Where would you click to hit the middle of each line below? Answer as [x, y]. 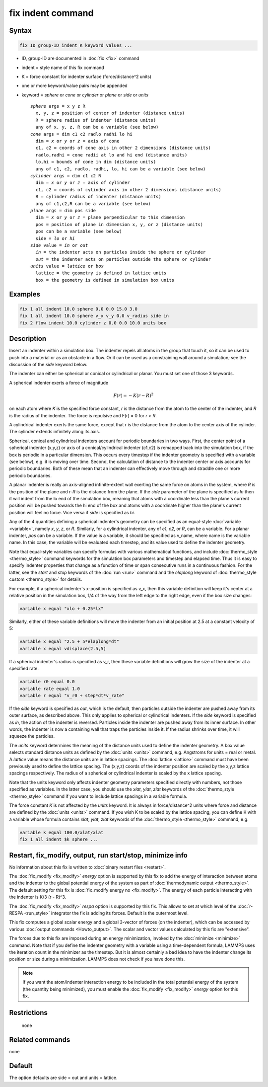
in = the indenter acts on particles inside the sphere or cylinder [121, 252]
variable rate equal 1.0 [50, 689]
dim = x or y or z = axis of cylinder [83, 183]
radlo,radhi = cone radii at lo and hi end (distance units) [111, 155]
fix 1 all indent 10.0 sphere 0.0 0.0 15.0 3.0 [78, 309]
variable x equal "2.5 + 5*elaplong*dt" [69, 642]
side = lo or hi [55, 238]
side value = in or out [59, 245]
